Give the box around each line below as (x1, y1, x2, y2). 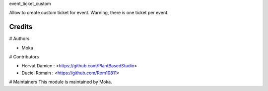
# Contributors (9, 54, 39, 60)
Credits (9, 23, 33, 31)
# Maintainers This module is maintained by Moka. (9, 79, 113, 85)
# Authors (9, 36, 30, 42)
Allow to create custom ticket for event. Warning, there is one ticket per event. (9, 10, 169, 16)
